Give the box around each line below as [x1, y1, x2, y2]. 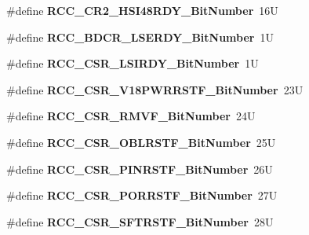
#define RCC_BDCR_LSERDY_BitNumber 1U [6, 28, 274, 45]
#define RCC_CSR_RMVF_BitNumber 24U [6, 108, 256, 124]
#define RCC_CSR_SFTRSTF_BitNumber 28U [6, 213, 274, 229]
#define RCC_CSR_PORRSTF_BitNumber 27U [6, 187, 278, 204]
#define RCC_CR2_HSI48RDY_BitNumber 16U [6, 2, 278, 18]
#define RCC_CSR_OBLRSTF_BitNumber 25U [6, 134, 276, 150]
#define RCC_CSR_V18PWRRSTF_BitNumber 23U [6, 81, 304, 97]
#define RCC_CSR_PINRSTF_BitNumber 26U [6, 160, 273, 177]
